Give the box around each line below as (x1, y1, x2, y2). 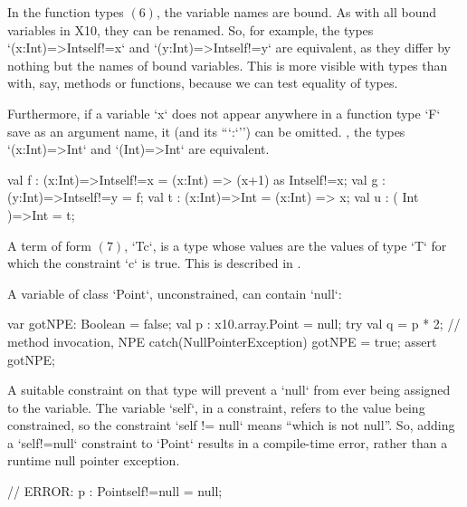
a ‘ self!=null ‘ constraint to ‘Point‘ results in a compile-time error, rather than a (7, 433, 448, 452)
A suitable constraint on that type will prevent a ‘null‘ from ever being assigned (7, 380, 451, 399)
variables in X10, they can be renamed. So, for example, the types (7, 20, 374, 39)
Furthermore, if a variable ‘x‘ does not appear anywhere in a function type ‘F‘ (7, 103, 441, 122)
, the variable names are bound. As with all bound (156, 3, 436, 21)
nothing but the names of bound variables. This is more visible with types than (7, 55, 448, 74)
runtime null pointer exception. (7, 451, 180, 470)
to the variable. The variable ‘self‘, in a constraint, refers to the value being (7, 397, 425, 416)
